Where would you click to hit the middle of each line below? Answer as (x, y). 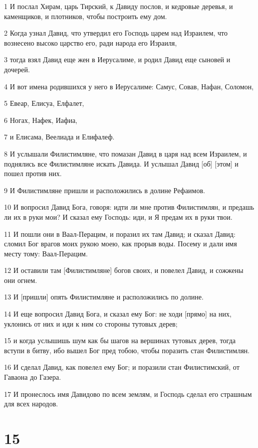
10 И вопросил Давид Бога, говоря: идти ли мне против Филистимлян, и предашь (129, 207)
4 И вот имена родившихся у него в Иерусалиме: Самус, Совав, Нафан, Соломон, (129, 86)
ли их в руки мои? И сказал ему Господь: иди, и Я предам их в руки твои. (118, 216)
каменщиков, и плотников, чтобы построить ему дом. (86, 16)
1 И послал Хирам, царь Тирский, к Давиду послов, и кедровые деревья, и (118, 6)
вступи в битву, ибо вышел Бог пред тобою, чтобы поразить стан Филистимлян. (127, 350)
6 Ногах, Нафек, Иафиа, (41, 120)
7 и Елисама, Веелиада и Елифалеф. (59, 137)
